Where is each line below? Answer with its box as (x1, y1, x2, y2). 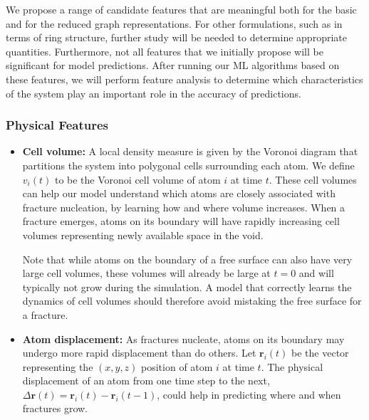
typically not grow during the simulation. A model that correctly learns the (22, 279, 352, 294)
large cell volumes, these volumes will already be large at (22, 266, 271, 280)
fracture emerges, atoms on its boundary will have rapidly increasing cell (22, 214, 340, 229)
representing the (22, 359, 93, 374)
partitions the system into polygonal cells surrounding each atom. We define (22, 157, 355, 172)
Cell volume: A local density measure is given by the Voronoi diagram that (22, 144, 358, 159)
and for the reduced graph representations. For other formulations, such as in (6, 16, 343, 31)
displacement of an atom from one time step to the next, (22, 373, 270, 388)
